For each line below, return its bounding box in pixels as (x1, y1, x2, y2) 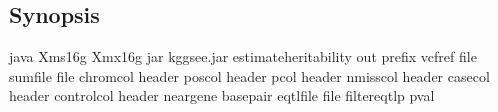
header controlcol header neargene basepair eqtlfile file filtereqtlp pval (9, 85, 435, 106)
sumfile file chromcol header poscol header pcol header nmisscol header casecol (9, 65, 490, 86)
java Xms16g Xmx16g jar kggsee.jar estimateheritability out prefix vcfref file (9, 46, 477, 67)
